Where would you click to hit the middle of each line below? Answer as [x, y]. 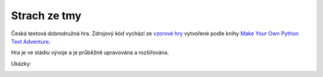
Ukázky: [21, 63]
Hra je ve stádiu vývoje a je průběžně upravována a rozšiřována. [90, 53]
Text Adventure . [31, 41]
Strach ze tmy [46, 16]
